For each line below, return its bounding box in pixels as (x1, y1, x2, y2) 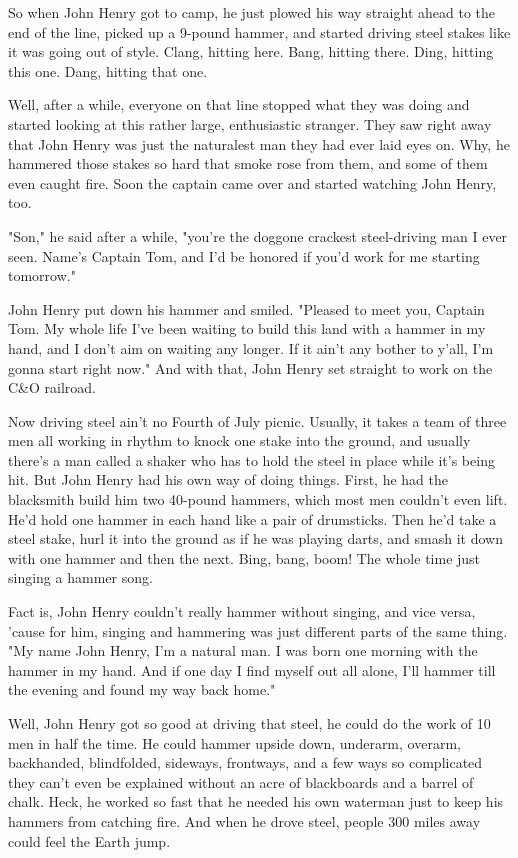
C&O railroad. (8, 377, 96, 398)
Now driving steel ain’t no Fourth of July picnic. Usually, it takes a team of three (8, 410, 507, 431)
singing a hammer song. (8, 567, 153, 588)
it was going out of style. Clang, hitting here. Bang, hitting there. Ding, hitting (8, 41, 494, 62)
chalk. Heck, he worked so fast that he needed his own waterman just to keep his (8, 791, 504, 812)
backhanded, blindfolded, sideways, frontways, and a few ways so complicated (8, 752, 483, 773)
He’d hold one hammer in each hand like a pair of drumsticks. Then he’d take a (8, 508, 497, 529)
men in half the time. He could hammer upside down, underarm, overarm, (8, 732, 461, 753)
